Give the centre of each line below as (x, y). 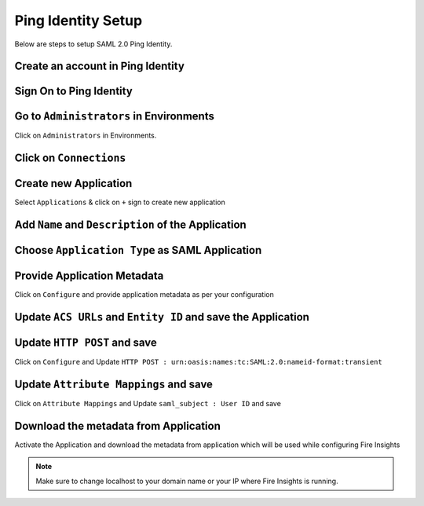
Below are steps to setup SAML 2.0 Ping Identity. (93, 44)
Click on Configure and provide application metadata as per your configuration (144, 295)
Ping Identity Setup (79, 20)
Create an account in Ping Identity (99, 66)
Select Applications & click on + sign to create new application (120, 202)
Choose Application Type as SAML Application (138, 250)
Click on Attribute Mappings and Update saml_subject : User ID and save (148, 404)
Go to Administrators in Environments (115, 117)
